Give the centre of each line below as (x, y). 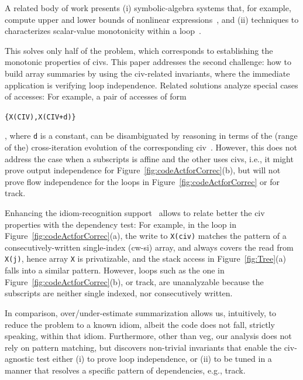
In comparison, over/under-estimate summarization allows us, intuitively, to (141, 312)
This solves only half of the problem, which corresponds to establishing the (139, 50)
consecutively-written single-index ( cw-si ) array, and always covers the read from (149, 247)
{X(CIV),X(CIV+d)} (40, 117)
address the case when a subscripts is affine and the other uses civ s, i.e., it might (149, 158)
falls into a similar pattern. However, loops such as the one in (115, 270)
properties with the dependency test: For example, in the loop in (120, 224)
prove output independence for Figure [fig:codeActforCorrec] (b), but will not (143, 170)
